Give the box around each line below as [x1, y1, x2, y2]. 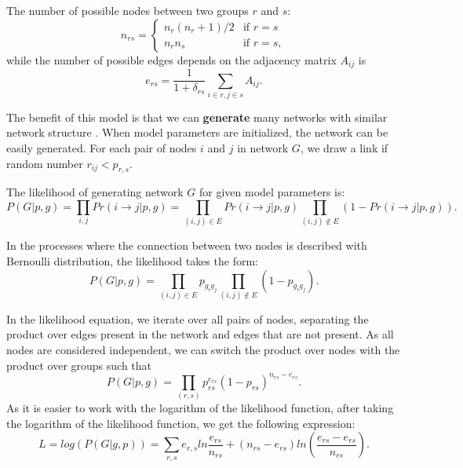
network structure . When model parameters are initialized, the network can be [6, 124, 388, 141]
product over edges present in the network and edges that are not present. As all [6, 326, 394, 342]
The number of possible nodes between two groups [6, 2, 249, 18]
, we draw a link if [300, 140, 388, 156]
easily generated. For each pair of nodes [6, 140, 197, 156]
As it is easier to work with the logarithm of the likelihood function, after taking [6, 400, 394, 416]
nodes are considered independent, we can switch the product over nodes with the [6, 342, 400, 358]
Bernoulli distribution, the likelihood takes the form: [6, 252, 258, 269]
